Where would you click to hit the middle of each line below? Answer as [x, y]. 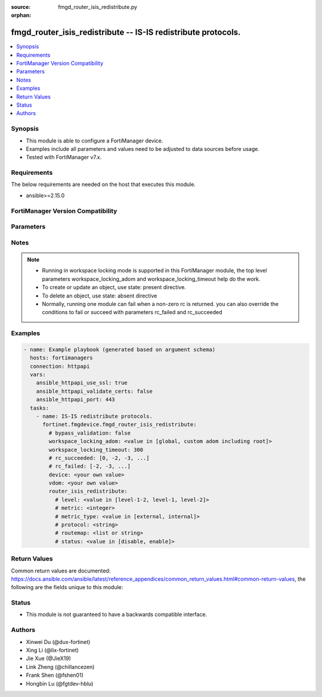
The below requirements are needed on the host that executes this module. [103, 184]
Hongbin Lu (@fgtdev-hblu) [60, 683]
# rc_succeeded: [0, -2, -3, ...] [99, 458]
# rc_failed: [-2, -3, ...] [90, 466]
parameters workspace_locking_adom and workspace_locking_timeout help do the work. [151, 279]
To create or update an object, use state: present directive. [114, 287]
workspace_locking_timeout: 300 [96, 450]
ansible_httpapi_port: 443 [76, 400]
